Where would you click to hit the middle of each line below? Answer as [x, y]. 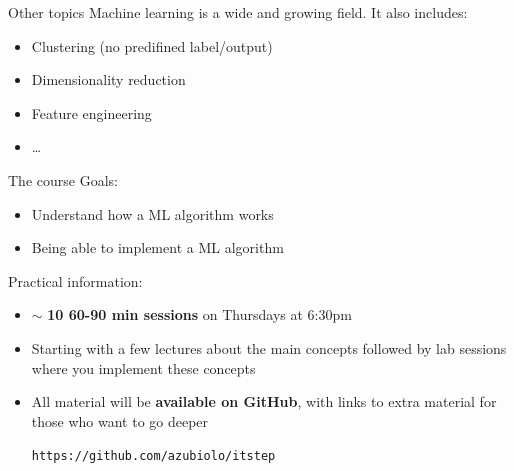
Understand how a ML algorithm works [152, 213]
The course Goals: [63, 179]
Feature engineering [91, 112]
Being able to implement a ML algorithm [157, 247]
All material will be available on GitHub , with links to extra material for [264, 401]
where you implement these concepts [143, 367]
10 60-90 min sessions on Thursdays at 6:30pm [199, 314]
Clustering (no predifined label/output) [152, 45]
